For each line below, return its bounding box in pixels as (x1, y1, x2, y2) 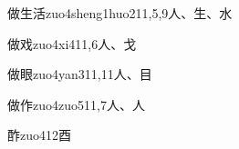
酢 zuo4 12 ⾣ (7, 125, 71, 144)
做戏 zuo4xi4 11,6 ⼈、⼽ (7, 34, 137, 53)
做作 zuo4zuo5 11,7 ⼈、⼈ (7, 94, 145, 114)
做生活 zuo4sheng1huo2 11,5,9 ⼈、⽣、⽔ (7, 4, 233, 22)
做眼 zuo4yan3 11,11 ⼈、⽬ (7, 65, 152, 84)
